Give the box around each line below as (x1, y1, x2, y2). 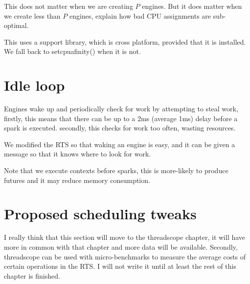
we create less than (4, 10, 61, 21)
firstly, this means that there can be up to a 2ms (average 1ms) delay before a (4, 113, 238, 123)
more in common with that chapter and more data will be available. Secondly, (4, 241, 238, 252)
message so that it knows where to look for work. (4, 149, 151, 159)
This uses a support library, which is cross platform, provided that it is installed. (4, 36, 246, 47)
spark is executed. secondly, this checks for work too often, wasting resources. (4, 123, 236, 133)
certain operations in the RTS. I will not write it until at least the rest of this (4, 261, 236, 271)
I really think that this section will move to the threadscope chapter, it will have (4, 232, 246, 242)
